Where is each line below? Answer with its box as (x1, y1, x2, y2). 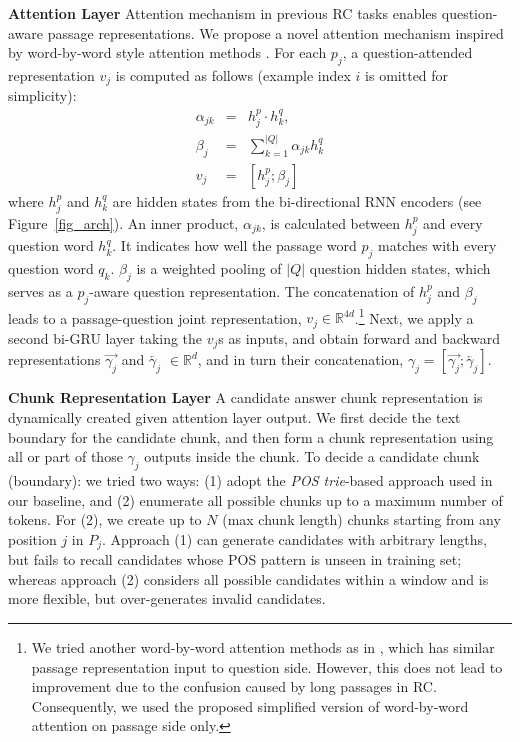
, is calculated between (261, 213, 400, 234)
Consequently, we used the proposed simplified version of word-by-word (31, 695, 469, 716)
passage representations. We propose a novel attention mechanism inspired (47, 22, 504, 43)
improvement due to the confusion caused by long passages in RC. (31, 676, 437, 697)
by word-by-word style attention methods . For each (8, 42, 327, 63)
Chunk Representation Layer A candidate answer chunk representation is (8, 387, 483, 408)
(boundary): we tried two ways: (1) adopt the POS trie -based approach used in (8, 469, 493, 490)
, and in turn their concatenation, (197, 349, 404, 370)
